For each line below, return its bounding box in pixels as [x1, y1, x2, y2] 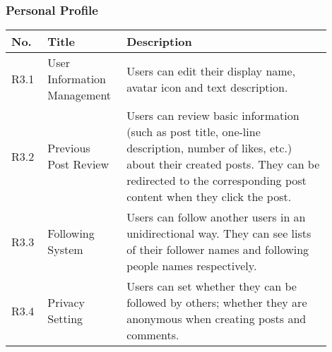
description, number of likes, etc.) [126, 140, 292, 157]
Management [47, 87, 112, 104]
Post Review [47, 156, 109, 173]
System [47, 241, 83, 258]
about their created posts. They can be [126, 156, 320, 173]
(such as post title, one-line [126, 123, 261, 140]
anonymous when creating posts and [126, 310, 307, 327]
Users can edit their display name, [126, 62, 296, 79]
